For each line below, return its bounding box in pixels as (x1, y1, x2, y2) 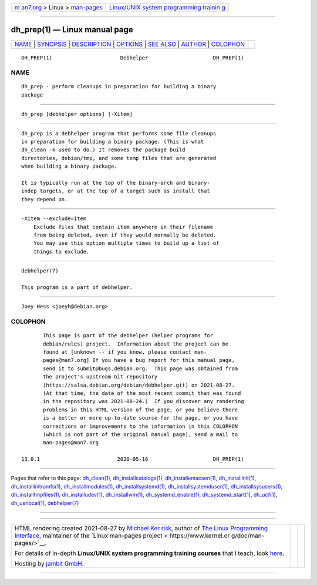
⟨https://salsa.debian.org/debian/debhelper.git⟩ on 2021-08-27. (43, 381, 235, 388)
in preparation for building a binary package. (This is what (21, 138, 204, 145)
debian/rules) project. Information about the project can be (43, 340, 229, 347)
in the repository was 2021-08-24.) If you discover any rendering (43, 398, 244, 405)
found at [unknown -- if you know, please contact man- (43, 349, 207, 355)
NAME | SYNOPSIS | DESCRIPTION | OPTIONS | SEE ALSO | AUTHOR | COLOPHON (14, 40, 245, 48)
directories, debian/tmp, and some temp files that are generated (21, 155, 217, 161)
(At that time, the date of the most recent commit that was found (43, 390, 241, 397)
